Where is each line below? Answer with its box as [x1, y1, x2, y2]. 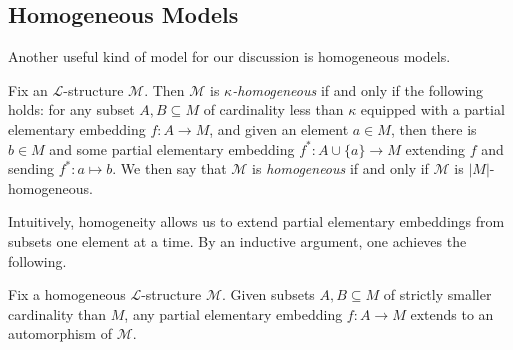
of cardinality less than [203, 99, 344, 120]
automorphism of [8, 323, 112, 344]
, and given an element [209, 118, 349, 139]
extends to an [410, 303, 494, 324]
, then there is [390, 118, 477, 139]
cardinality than [8, 303, 107, 324]
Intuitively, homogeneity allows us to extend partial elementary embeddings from [8, 211, 505, 232]
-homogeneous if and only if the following [232, 79, 484, 100]
